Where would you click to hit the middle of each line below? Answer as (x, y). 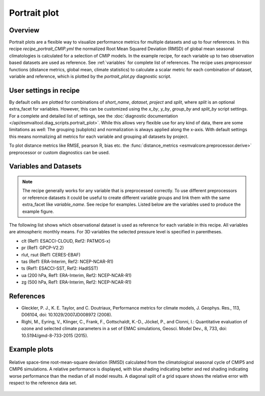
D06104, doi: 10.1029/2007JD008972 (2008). (67, 315)
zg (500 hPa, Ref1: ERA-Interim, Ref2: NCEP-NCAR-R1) (77, 282)
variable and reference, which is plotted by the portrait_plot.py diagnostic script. (90, 77)
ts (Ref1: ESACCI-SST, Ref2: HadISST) (60, 268)
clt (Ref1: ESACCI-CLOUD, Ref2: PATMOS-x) (66, 241)
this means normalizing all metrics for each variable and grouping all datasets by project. (99, 136)
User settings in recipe (44, 90)
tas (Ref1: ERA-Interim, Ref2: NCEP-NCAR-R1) (67, 261)
